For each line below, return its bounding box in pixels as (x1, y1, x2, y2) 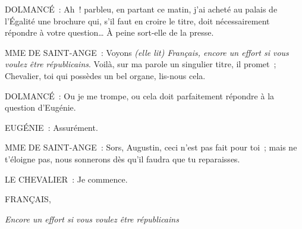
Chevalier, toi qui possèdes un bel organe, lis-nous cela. (5, 69, 206, 81)
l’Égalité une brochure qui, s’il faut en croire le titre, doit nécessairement (5, 14, 270, 27)
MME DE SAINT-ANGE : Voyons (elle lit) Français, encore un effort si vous (5, 46, 289, 58)
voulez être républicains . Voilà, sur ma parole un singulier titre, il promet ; (5, 58, 276, 70)
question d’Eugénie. (5, 101, 76, 114)
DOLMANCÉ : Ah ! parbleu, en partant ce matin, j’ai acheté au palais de (5, 3, 278, 15)
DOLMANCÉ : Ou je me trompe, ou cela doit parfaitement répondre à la (5, 89, 275, 102)
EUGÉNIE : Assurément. (5, 121, 98, 133)
